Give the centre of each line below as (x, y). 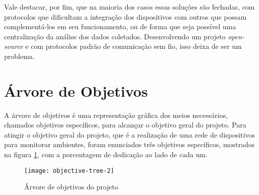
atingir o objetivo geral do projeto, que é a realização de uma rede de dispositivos (129, 134)
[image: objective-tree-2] (69, 171)
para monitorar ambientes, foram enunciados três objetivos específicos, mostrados (129, 144)
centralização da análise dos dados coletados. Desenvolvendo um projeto (115, 36)
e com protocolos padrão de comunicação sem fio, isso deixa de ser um (134, 46)
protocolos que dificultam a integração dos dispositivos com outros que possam (125, 16)
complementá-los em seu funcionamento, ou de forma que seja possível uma (120, 26)
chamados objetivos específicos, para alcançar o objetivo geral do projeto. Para (125, 125)
